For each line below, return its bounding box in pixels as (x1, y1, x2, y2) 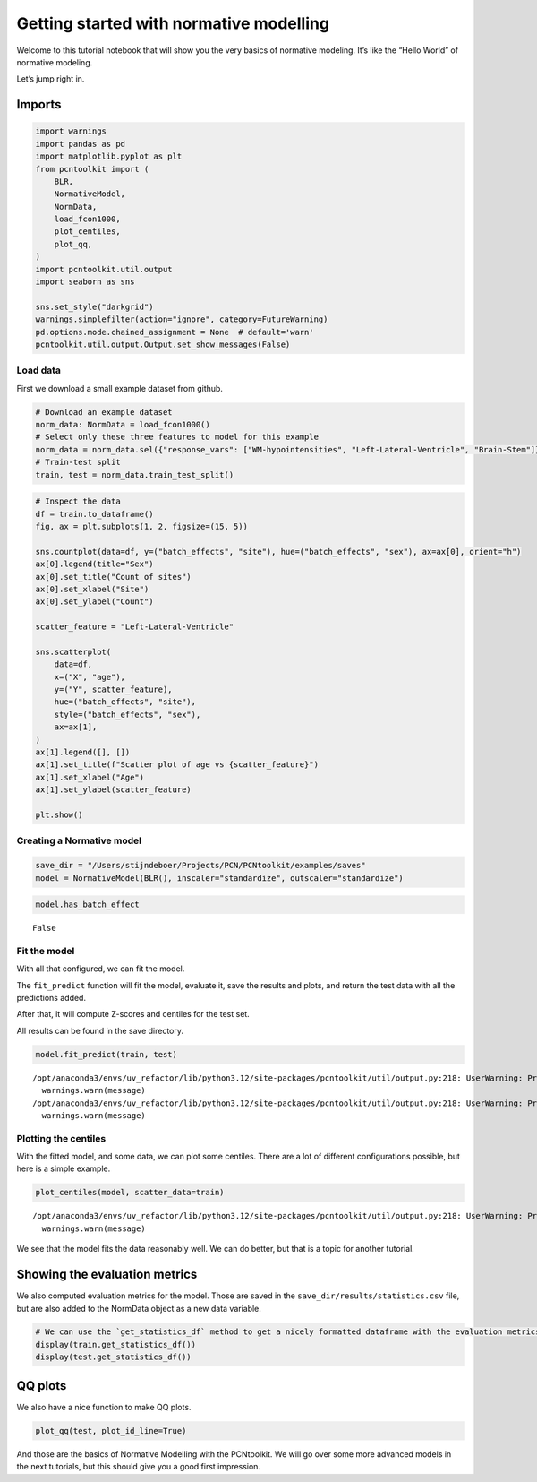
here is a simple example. (16, 1163, 111, 1174)
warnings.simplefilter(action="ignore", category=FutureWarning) (35, 314, 328, 324)
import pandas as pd (35, 139, 125, 149)
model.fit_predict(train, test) (35, 1049, 178, 1059)
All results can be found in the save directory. (16, 1025, 183, 1036)
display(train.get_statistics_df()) (35, 1340, 197, 1349)
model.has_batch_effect (35, 900, 141, 909)
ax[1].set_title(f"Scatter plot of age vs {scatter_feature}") (35, 760, 320, 770)
